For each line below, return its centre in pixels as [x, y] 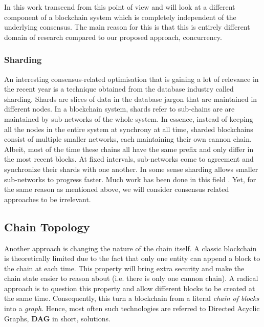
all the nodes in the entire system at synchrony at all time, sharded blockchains [129, 129]
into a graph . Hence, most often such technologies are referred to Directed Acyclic [132, 308]
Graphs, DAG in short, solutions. [57, 318]
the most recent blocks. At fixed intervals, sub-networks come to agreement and [129, 159]
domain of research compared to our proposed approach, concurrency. [113, 37]
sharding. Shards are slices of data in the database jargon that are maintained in [131, 99]
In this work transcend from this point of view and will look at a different [120, 7]
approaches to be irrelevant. [48, 199]
